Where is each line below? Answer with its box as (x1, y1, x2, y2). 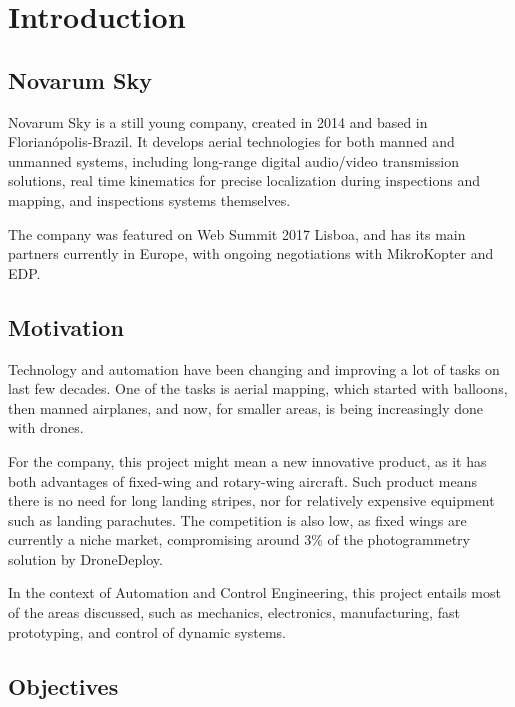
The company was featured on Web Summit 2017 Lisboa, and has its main (8, 223, 466, 244)
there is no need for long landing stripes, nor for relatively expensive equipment (8, 490, 495, 511)
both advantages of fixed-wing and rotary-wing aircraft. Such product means (8, 470, 478, 491)
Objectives (8, 670, 119, 701)
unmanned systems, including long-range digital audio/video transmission (8, 150, 459, 171)
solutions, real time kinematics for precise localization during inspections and (8, 170, 480, 191)
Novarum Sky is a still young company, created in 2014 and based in (8, 111, 428, 132)
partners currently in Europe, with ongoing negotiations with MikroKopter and (8, 243, 494, 264)
